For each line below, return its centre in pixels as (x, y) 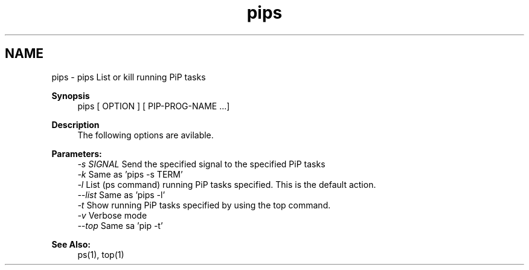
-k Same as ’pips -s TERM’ (130, 174)
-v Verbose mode (112, 215)
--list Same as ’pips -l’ (121, 194)
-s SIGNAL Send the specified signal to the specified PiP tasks (201, 164)
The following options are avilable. (146, 135)
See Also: (71, 244)
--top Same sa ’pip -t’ (120, 225)
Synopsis (71, 95)
